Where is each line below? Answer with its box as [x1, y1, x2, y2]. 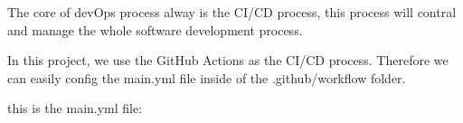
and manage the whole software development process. [7, 20, 303, 39]
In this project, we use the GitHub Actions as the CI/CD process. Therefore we [7, 51, 449, 70]
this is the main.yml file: [7, 99, 143, 118]
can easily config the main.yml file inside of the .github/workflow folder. [7, 68, 406, 87]
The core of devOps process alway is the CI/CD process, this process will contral [7, 3, 457, 21]
